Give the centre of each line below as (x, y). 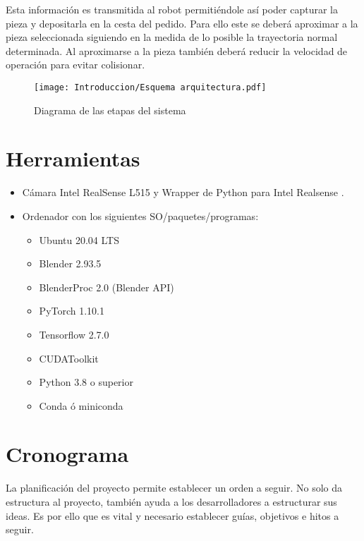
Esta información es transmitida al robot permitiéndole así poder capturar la (172, 9)
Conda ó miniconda (81, 405)
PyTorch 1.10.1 (72, 311)
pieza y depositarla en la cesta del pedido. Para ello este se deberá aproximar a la (182, 23)
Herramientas (73, 158)
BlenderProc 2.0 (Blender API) (107, 287)
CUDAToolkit (69, 358)
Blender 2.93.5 (70, 263)
